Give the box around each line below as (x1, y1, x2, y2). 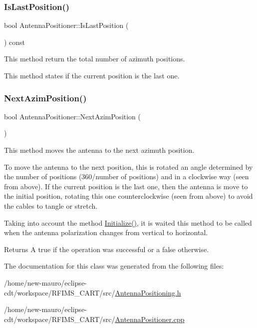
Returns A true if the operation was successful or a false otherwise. (4, 244, 209, 254)
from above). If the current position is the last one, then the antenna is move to (4, 181, 248, 191)
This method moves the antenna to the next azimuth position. (4, 145, 195, 155)
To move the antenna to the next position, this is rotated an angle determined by (4, 161, 253, 172)
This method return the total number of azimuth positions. (4, 53, 185, 64)
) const (4, 36, 25, 47)
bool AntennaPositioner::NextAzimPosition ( (4, 111, 141, 121)
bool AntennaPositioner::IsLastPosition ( (4, 20, 129, 30)
